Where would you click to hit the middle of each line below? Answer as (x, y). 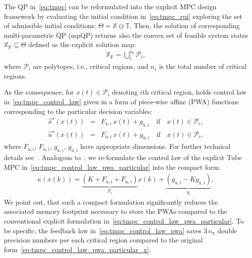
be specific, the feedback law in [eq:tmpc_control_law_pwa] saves (103, 230)
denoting (125, 92)
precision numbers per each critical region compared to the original (103, 240)
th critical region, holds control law (194, 92)
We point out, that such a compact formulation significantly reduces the (111, 202)
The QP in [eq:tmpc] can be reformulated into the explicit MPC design (110, 6)
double (227, 230)
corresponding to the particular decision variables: (78, 111)
